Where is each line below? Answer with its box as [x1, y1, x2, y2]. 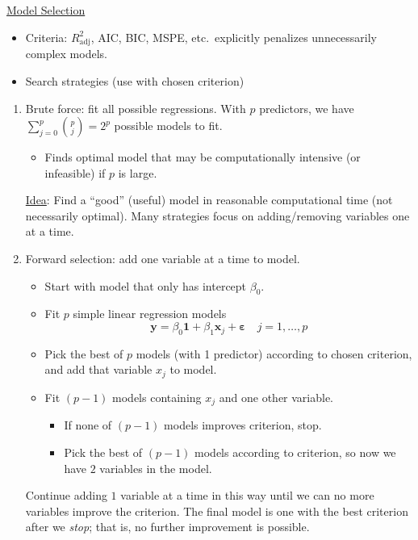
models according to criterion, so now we [194, 443, 396, 460]
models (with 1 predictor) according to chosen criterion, [136, 345, 412, 362]
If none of [64, 417, 112, 433]
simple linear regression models [73, 305, 227, 322]
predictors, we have [259, 99, 354, 116]
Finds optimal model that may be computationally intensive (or [44, 149, 361, 165]
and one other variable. [219, 388, 334, 405]
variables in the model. [99, 459, 212, 476]
